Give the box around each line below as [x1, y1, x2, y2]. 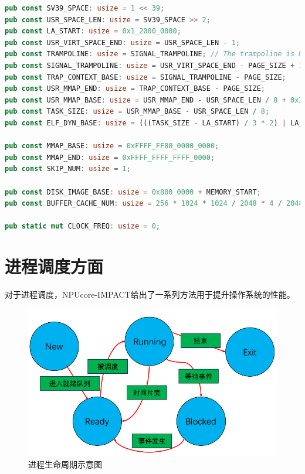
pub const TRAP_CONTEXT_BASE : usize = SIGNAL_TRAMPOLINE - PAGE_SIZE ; [5, 73, 286, 81]
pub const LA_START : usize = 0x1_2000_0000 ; [5, 27, 181, 36]
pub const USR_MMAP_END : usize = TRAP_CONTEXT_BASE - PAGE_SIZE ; [5, 84, 265, 93]
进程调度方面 [5, 254, 104, 278]
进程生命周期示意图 [28, 458, 102, 470]
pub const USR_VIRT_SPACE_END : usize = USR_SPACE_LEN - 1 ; [5, 38, 240, 47]
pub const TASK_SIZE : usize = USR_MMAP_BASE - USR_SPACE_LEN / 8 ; [5, 107, 270, 116]
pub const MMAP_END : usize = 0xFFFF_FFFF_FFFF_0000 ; [5, 153, 215, 162]
